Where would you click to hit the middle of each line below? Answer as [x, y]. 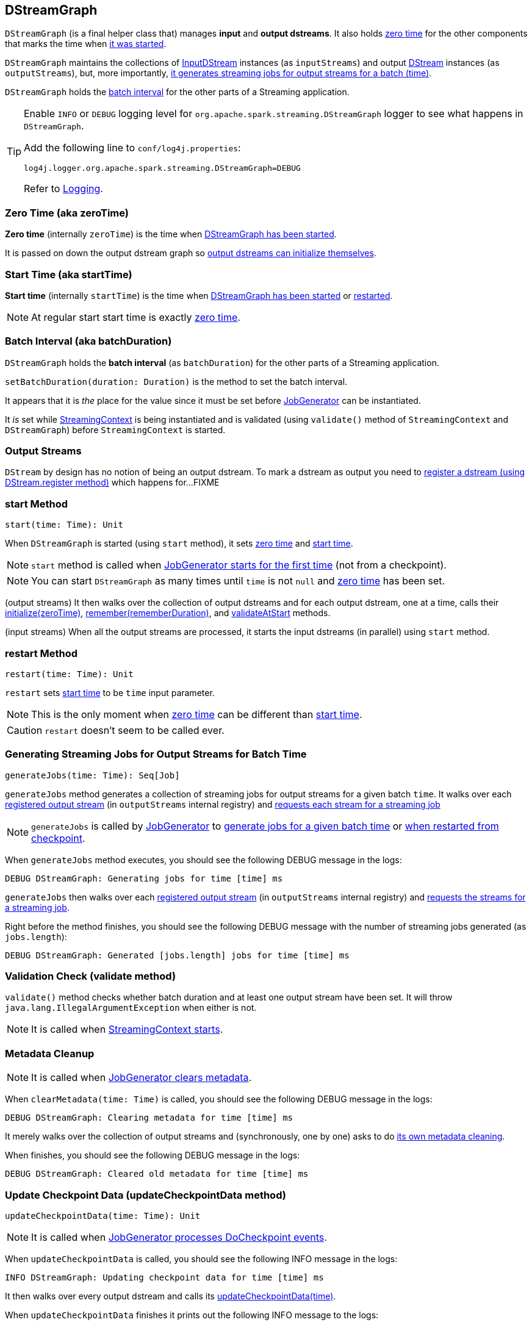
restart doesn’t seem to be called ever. [135, 730]
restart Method [41, 653]
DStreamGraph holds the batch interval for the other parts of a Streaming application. [177, 92]
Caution [25, 730]
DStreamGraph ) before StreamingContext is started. [115, 429]
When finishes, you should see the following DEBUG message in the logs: [153, 1155]
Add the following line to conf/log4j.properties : [132, 148]
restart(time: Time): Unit [69, 674]
